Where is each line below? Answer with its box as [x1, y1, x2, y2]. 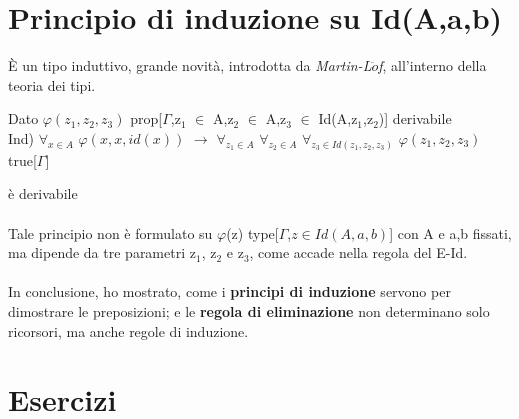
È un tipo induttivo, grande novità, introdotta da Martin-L [8, 55, 372, 76]
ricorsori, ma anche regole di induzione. [8, 320, 249, 341]
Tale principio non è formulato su [8, 222, 213, 243]
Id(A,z [318, 108, 358, 129]
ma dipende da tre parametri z [8, 242, 196, 263]
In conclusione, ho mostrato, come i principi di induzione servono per [8, 281, 451, 302]
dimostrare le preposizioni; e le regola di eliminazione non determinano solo [8, 300, 490, 321]
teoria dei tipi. [8, 74, 96, 95]
